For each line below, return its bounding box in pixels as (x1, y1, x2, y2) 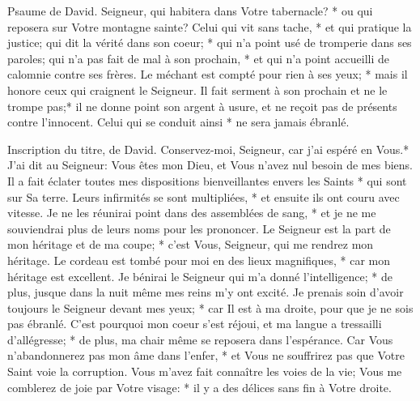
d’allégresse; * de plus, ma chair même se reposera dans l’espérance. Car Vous (7, 331, 393, 348)
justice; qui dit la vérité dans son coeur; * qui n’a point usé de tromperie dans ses (7, 34, 412, 51)
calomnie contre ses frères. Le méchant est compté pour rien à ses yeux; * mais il (7, 66, 408, 83)
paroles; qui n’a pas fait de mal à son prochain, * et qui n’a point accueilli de (7, 49, 390, 66)
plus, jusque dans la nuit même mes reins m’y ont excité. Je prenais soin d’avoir (7, 284, 404, 301)
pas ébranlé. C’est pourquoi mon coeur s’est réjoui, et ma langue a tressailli (7, 315, 382, 332)
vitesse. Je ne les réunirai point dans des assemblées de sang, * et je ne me (7, 204, 376, 221)
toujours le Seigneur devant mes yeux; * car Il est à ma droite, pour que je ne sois (7, 299, 414, 316)
